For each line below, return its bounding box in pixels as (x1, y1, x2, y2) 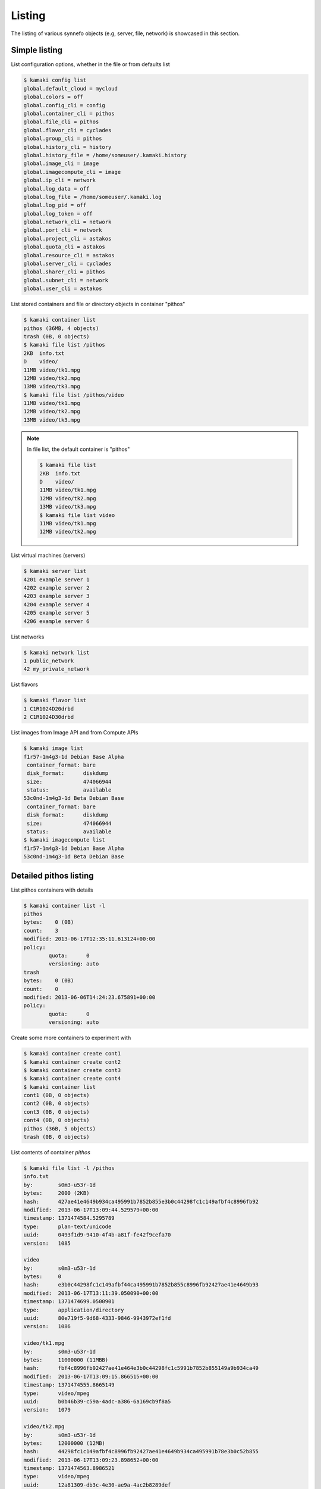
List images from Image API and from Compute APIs (11, 729, 139, 736)
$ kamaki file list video (39, 512, 115, 518)
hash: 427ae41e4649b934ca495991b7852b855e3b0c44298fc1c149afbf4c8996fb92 (23, 1198, 259, 1205)
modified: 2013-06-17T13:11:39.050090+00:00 (23, 1289, 159, 1297)
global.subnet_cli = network (23, 277, 109, 284)
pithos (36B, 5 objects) (23, 1125, 96, 1132)
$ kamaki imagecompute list (23, 837, 105, 843)
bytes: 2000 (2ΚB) (23, 1190, 90, 1197)
